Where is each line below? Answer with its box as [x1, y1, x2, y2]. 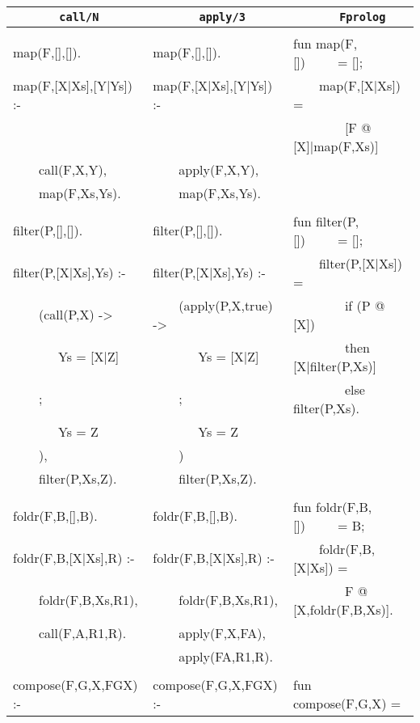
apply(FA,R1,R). [178, 646, 273, 666]
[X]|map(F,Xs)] [292, 136, 379, 155]
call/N [59, 10, 99, 23]
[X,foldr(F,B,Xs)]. [292, 599, 393, 619]
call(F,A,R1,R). [39, 623, 127, 642]
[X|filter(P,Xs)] [292, 356, 376, 375]
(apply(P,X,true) [178, 295, 273, 315]
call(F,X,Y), [39, 159, 107, 179]
